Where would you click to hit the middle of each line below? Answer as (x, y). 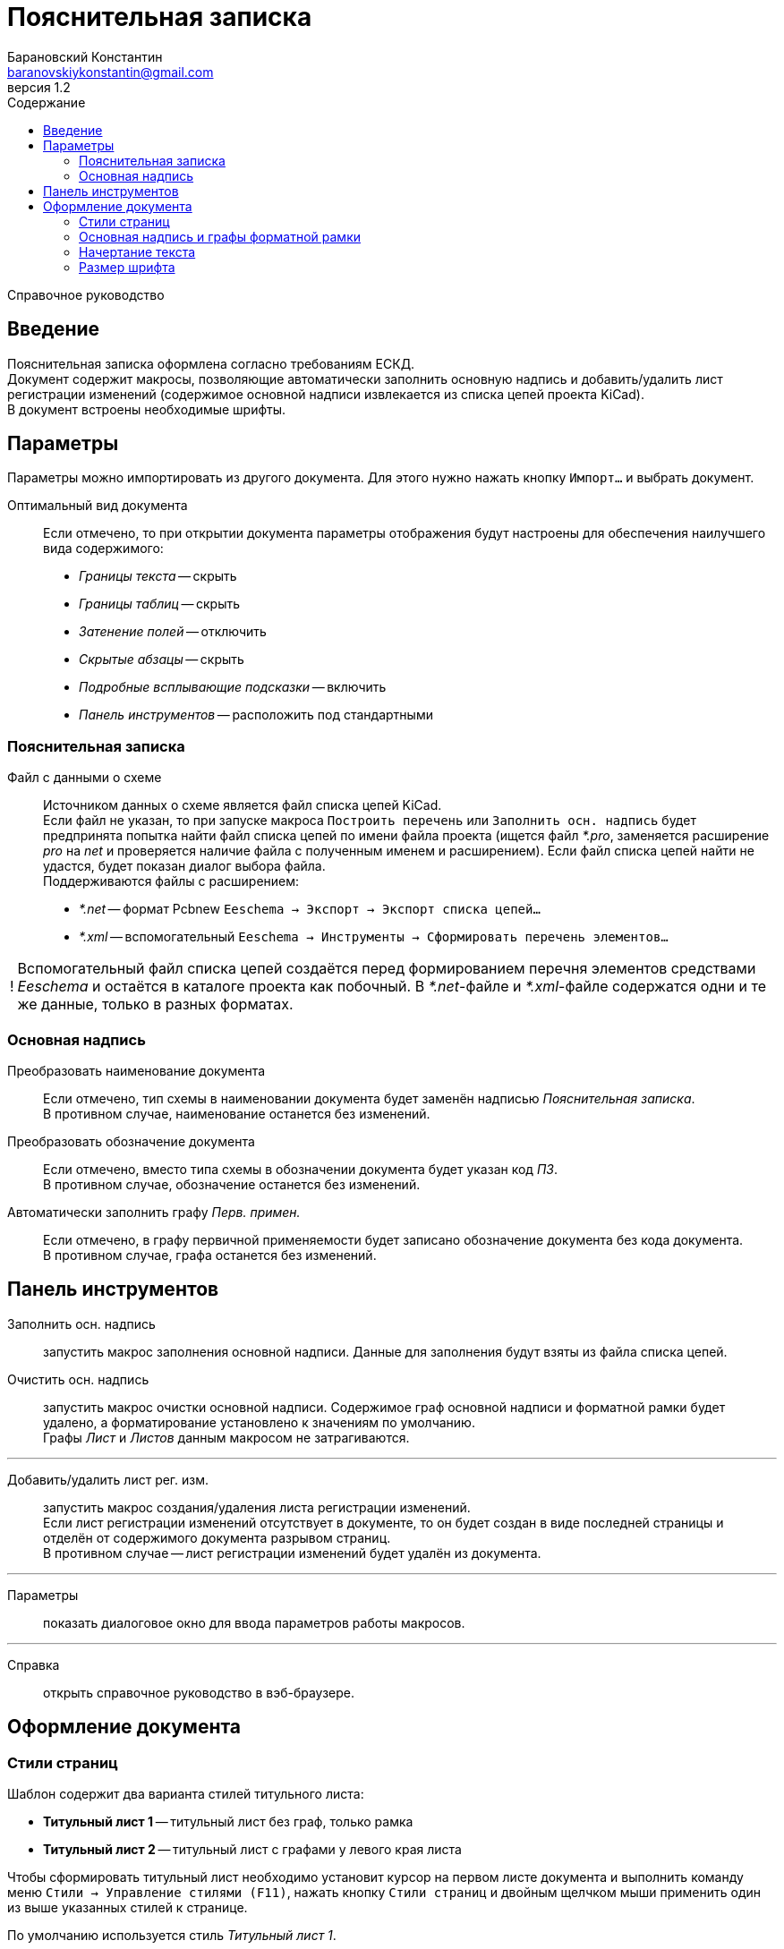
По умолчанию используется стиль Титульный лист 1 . (172, 1935)
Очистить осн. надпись (78, 1379)
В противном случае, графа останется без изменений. (210, 1255)
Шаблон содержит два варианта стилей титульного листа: (186, 1794)
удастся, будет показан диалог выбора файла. (184, 866)
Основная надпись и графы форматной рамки (220, 236)
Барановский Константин (85, 56)
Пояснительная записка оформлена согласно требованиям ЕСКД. (211, 363)
